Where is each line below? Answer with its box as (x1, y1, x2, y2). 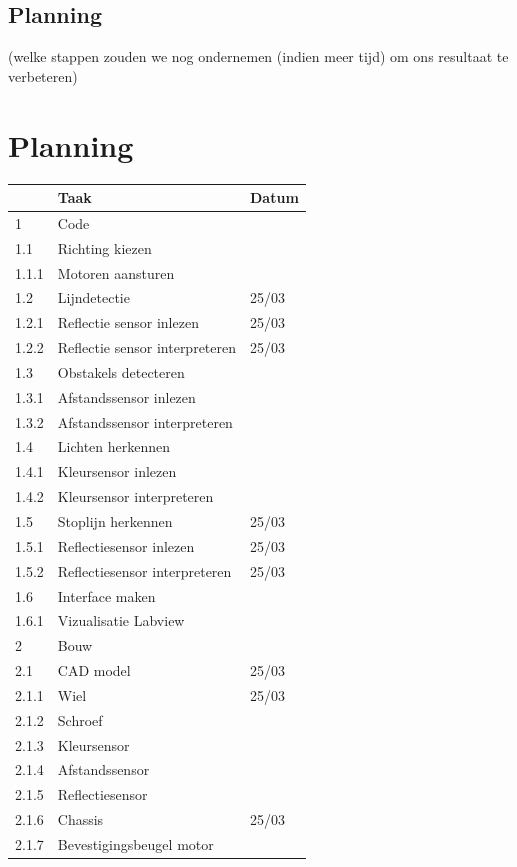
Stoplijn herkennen (57, 510, 173, 531)
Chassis (57, 809, 104, 830)
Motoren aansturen (57, 262, 175, 283)
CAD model (57, 660, 131, 681)
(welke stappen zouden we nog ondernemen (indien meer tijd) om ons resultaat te (8, 46, 509, 67)
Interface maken (57, 585, 156, 606)
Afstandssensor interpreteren (57, 411, 233, 432)
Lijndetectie (57, 287, 130, 308)
